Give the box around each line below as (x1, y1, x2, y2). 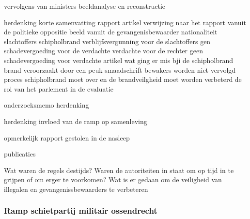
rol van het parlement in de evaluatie (4, 83, 114, 94)
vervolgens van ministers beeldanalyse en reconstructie (4, 1, 166, 11)
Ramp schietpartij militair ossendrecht (4, 204, 157, 217)
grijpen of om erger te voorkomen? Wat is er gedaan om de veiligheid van (4, 174, 222, 185)
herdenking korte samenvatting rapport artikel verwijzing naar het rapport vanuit (4, 17, 246, 27)
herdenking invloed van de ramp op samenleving (4, 116, 147, 126)
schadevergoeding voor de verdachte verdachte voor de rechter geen (4, 46, 203, 56)
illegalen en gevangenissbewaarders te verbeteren (4, 184, 148, 194)
